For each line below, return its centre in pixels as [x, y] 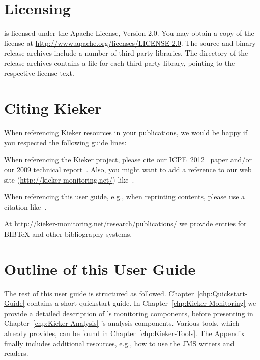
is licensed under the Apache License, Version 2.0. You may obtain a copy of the [129, 33]
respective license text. [39, 73]
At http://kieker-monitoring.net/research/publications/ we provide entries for [125, 224]
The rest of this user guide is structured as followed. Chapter [99, 293]
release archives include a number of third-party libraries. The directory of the [126, 53]
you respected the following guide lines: [65, 142]
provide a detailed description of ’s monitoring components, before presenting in [129, 313]
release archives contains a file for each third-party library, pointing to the [120, 62]
